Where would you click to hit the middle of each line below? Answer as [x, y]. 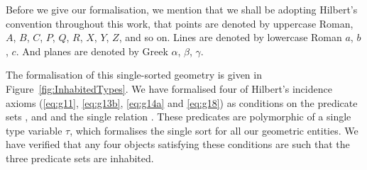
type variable [34, 130]
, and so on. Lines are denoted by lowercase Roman [230, 37]
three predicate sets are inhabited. [80, 158]
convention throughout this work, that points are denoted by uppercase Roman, [180, 23]
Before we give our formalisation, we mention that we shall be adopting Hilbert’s [182, 9]
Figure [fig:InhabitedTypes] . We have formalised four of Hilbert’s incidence [169, 88]
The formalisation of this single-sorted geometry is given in [134, 75]
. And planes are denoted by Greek [92, 51]
